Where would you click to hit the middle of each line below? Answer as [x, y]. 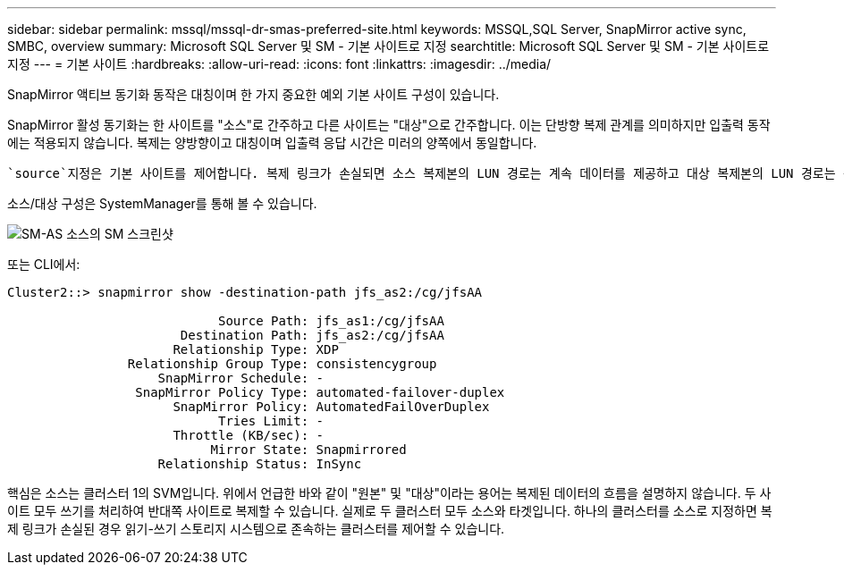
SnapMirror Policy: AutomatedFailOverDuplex [331, 407]
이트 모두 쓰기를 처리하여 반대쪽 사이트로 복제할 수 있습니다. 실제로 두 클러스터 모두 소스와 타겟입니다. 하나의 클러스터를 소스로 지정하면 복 [390, 511]
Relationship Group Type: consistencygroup [282, 364]
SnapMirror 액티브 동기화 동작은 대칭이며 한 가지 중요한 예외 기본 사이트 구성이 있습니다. [253, 94]
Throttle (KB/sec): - [249, 435]
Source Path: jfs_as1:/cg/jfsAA [331, 321]
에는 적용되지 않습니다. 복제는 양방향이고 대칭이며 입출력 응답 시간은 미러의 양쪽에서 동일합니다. [272, 143]
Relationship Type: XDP [256, 349]
